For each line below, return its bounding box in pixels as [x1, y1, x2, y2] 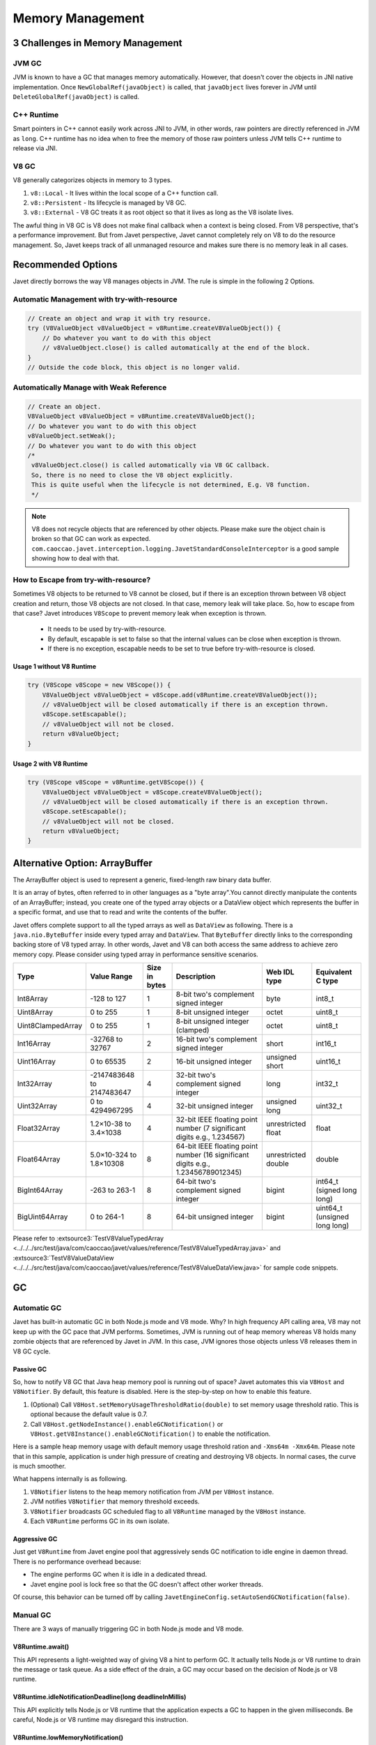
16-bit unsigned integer [175, 1057, 252, 1067]
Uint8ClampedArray [17, 1021, 83, 1031]
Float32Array [17, 1124, 61, 1134]
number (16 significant [175, 1150, 249, 1160]
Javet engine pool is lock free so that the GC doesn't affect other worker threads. [30, 1580, 264, 1588]
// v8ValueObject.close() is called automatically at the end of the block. [42, 344, 311, 352]
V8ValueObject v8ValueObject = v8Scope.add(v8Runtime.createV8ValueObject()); [42, 691, 318, 699]
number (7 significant [175, 1124, 246, 1134]
